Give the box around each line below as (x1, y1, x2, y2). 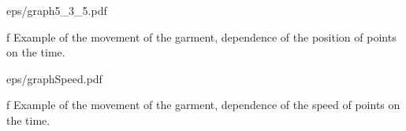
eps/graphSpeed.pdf (6, 70, 102, 86)
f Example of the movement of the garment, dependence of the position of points (6, 28, 397, 45)
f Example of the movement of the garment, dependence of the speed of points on (6, 96, 400, 113)
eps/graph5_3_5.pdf (6, 2, 107, 18)
